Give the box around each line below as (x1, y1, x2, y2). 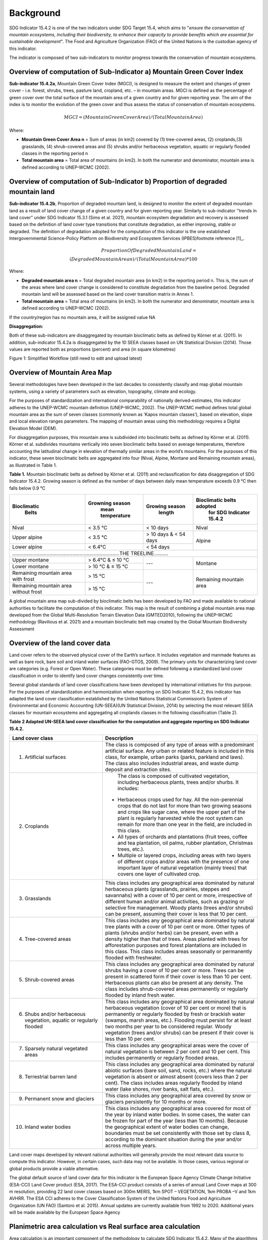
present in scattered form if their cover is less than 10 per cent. (105, 973, 252, 980)
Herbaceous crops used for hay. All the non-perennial (117, 796, 243, 803)
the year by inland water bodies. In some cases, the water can (105, 1111, 251, 1118)
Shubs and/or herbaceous (24, 1010, 86, 1017)
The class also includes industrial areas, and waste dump (105, 759, 239, 766)
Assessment (9, 625, 35, 632)
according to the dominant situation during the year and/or (105, 1136, 242, 1143)
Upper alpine (12, 534, 43, 541)
